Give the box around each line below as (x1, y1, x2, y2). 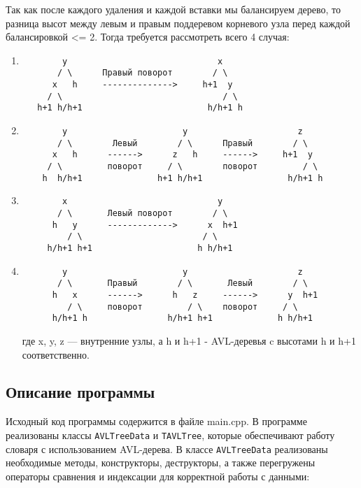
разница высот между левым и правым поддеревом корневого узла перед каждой (6, 15, 351, 30)
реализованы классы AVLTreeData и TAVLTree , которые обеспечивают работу (6, 427, 335, 442)
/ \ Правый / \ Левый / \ (57, 278, 308, 289)
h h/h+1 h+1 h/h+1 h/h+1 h (42, 173, 323, 183)
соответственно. (22, 347, 90, 361)
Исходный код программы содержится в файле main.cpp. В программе (6, 414, 307, 429)
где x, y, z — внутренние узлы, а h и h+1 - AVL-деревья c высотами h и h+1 (22, 333, 356, 347)
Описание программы (6, 381, 155, 403)
